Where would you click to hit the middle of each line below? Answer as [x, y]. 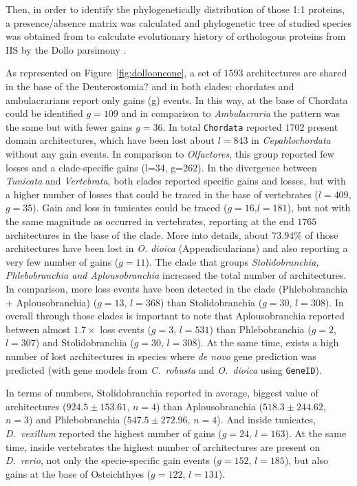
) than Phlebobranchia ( [260, 329]
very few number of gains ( [62, 261]
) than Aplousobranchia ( [209, 406]
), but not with [319, 208]
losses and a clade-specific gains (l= [80, 167]
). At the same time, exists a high [268, 342]
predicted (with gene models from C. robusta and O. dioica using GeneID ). [164, 369]
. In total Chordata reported [222, 126]
